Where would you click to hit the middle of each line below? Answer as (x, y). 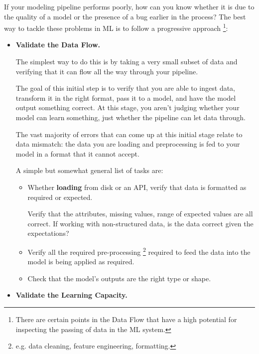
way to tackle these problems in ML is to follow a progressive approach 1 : (116, 27)
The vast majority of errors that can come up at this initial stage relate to (129, 134)
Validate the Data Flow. (58, 45)
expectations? (48, 233)
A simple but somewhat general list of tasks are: (89, 170)
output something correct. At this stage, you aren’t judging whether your (128, 107)
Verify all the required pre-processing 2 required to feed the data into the (139, 251)
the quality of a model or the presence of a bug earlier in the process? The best (125, 16)
